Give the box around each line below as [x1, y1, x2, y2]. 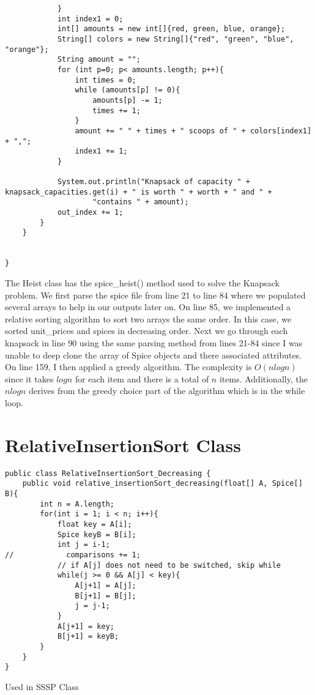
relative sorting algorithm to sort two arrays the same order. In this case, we [5, 312, 292, 325]
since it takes [5, 372, 54, 385]
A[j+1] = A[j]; [75, 581, 136, 590]
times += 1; [92, 106, 141, 115]
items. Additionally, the [219, 372, 308, 385]
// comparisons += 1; [5, 550, 141, 559]
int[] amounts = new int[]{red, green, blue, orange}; [57, 24, 286, 34]
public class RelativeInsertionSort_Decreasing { [5, 469, 211, 478]
